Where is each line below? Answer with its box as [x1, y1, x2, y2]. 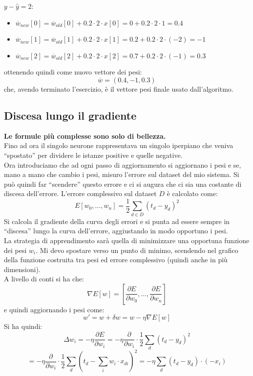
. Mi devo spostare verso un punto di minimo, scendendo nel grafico [36, 245, 238, 255]
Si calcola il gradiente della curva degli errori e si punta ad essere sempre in [4, 216, 230, 226]
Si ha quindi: [4, 321, 42, 331]
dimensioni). [4, 264, 41, 274]
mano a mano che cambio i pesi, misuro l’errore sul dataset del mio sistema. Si [4, 169, 239, 179]
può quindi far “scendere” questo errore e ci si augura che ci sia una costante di [4, 178, 242, 189]
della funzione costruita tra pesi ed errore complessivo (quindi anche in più [4, 254, 228, 265]
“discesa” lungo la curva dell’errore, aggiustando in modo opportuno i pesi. [4, 226, 228, 236]
